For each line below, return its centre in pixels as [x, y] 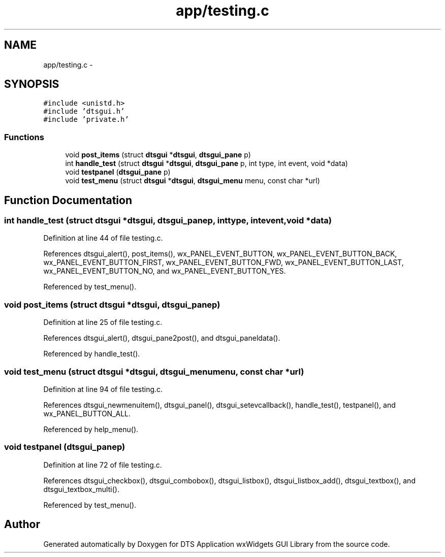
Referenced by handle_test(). [92, 354]
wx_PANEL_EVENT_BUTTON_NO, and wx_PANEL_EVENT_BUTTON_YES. [165, 271]
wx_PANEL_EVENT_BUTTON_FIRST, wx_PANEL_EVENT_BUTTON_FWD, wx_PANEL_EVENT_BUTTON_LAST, [224, 263]
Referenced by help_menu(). [91, 429]
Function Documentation [68, 200]
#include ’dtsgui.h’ [84, 111]
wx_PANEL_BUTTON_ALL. [87, 413]
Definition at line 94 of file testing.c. [103, 389]
